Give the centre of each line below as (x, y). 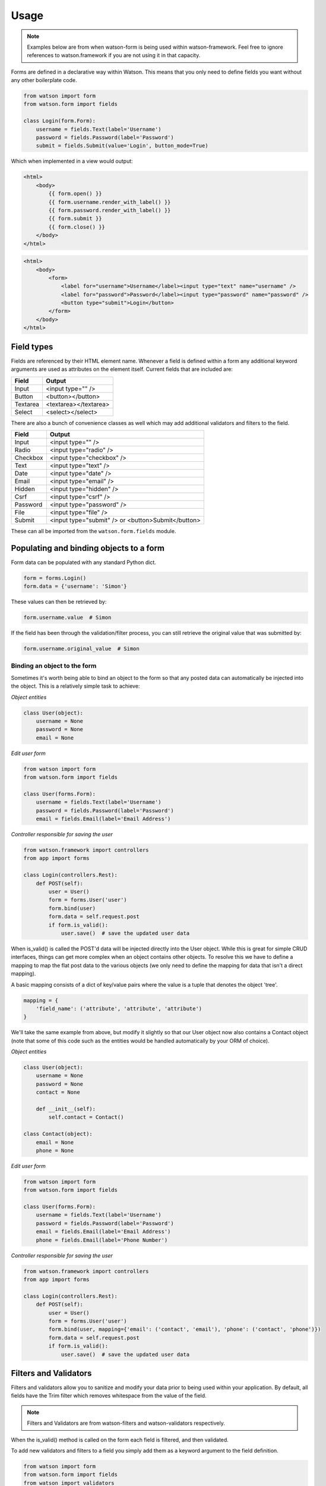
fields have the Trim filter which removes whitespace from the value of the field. (109, 1396)
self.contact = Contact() (86, 1117)
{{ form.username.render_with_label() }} (110, 202)
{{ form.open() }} (75, 194)
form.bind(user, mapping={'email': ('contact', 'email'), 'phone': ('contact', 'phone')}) (185, 1329)
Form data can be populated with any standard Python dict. (84, 562)
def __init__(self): (66, 1109)
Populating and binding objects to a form (88, 548)
